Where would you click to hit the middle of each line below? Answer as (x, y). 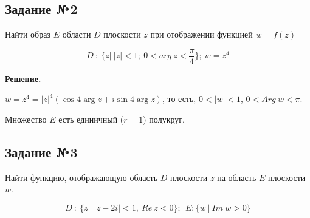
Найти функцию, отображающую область (81, 177)
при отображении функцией (201, 34)
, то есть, (179, 99)
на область (237, 177)
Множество (26, 119)
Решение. (23, 78)
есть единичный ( (91, 119)
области (77, 34)
